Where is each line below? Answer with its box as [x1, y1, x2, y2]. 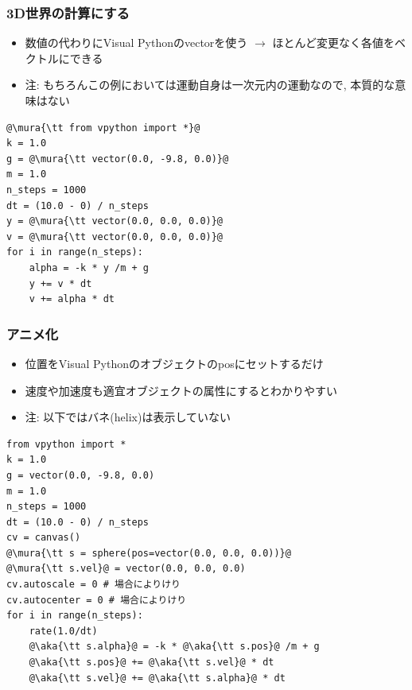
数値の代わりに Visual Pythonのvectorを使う [25, 34, 248, 51]
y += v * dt [29, 277, 92, 289]
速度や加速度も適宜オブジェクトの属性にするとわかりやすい [25, 382, 337, 398]
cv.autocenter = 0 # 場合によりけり [6, 594, 187, 606]
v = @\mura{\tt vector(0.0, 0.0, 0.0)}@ [6, 231, 223, 242]
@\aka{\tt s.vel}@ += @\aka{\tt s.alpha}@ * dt [29, 672, 286, 684]
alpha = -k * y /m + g [29, 262, 149, 273]
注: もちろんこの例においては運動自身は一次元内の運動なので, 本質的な [25, 76, 395, 93]
